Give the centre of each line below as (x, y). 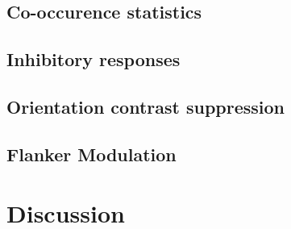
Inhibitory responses (94, 59)
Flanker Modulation (91, 154)
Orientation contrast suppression (146, 106)
